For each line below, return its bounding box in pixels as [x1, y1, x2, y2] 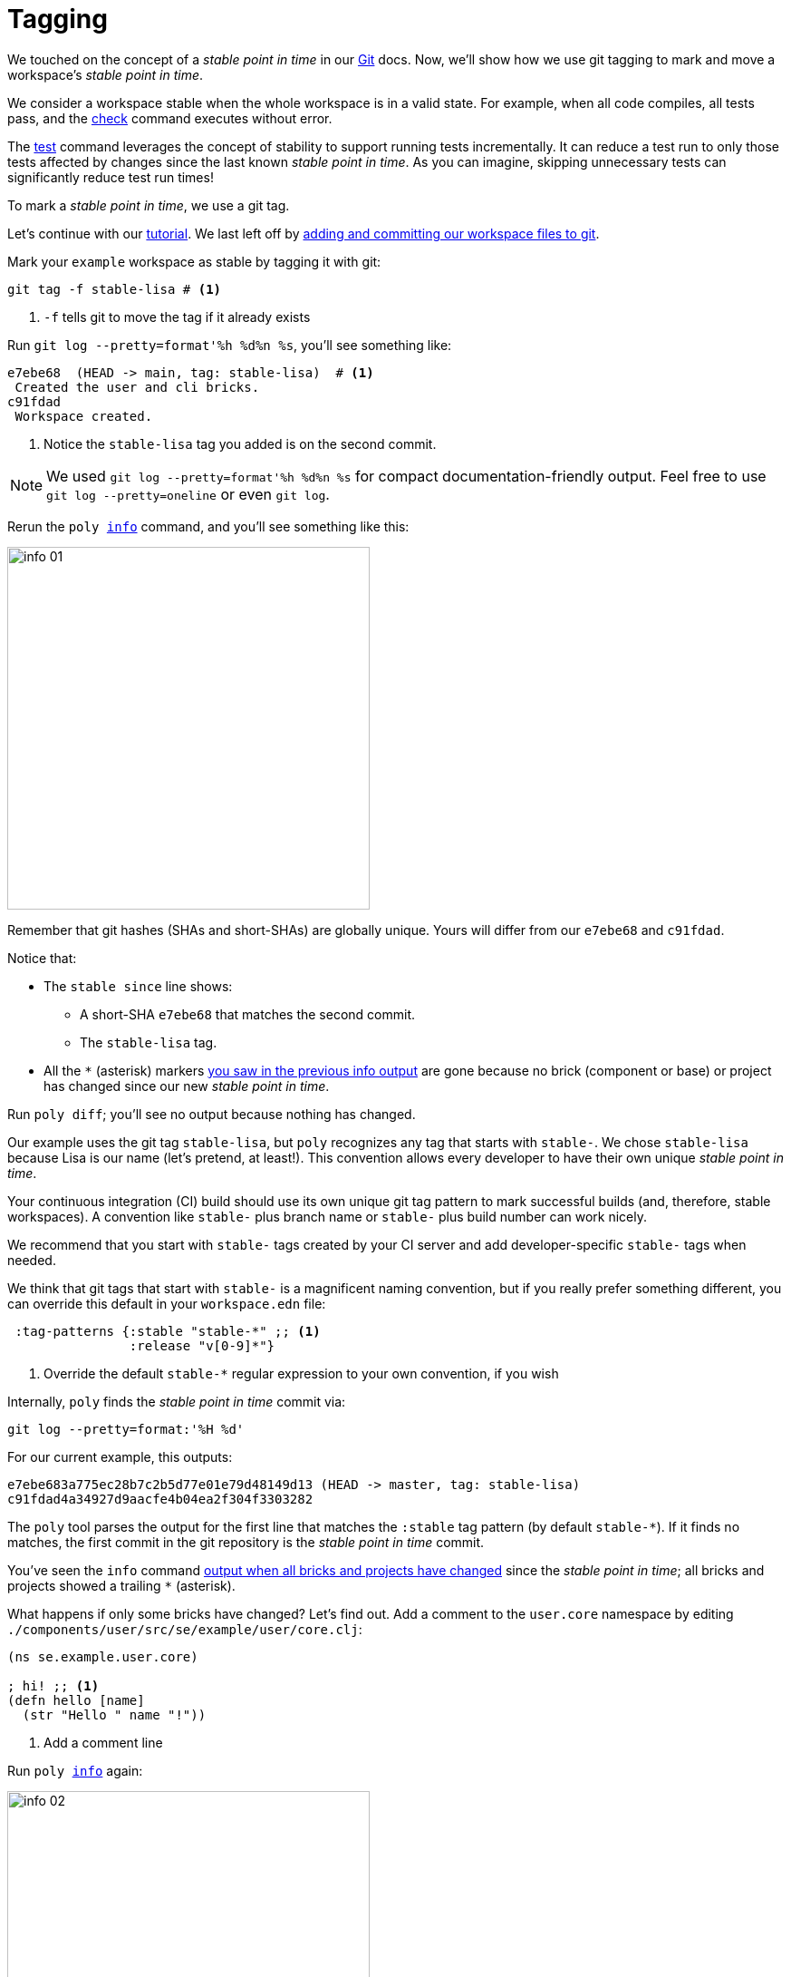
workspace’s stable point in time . [7, 66, 204, 83]
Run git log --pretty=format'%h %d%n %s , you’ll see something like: [7, 336, 452, 353]
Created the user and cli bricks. [14, 379, 260, 394]
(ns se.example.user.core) [7, 1649, 198, 1664]
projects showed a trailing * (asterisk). [7, 1577, 236, 1593]
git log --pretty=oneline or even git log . [46, 484, 330, 503]
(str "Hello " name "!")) [22, 1707, 207, 1722]
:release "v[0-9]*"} [129, 1338, 275, 1353]
